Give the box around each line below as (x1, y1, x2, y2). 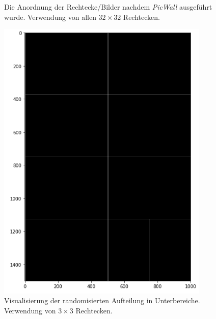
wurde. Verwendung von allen (4, 11, 96, 22)
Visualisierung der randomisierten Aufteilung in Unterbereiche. (4, 295, 200, 306)
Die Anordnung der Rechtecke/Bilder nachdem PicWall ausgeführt (4, 2, 212, 12)
